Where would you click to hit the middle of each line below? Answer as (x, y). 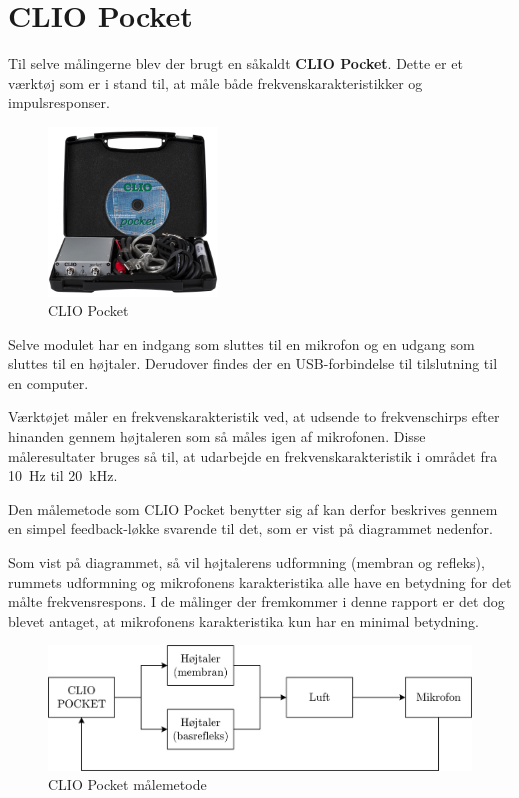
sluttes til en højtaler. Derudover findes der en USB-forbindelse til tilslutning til (253, 363)
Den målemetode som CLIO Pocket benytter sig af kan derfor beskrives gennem (253, 508)
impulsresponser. (59, 102)
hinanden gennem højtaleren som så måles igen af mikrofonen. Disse (217, 436)
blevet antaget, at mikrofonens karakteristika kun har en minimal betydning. (243, 620)
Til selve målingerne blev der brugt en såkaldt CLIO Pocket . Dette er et (235, 63)
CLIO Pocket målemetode (127, 784)
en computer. (48, 382)
